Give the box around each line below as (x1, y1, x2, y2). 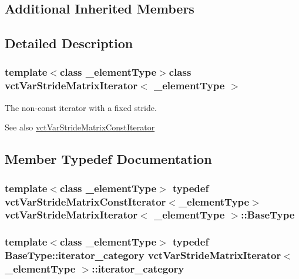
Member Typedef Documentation (5, 150, 212, 168)
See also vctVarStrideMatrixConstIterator (5, 121, 155, 133)
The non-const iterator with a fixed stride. (5, 101, 157, 113)
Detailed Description (5, 34, 133, 52)
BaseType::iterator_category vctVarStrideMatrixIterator (5, 248, 281, 263)
